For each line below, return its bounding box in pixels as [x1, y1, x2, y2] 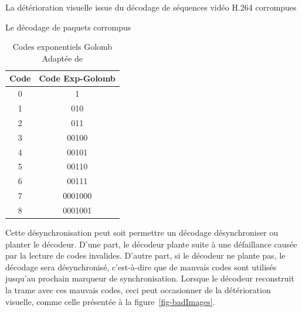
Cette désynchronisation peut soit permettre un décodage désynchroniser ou [5, 226, 279, 239]
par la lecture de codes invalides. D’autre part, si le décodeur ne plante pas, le [5, 249, 286, 262]
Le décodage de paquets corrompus [5, 21, 131, 33]
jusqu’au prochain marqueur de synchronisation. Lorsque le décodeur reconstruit [5, 272, 294, 284]
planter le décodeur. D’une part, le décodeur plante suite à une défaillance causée [5, 238, 297, 250]
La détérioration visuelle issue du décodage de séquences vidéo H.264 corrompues [5, 1, 297, 13]
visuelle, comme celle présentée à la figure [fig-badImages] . [5, 295, 215, 307]
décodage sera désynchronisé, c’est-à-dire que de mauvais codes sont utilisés [5, 260, 277, 273]
